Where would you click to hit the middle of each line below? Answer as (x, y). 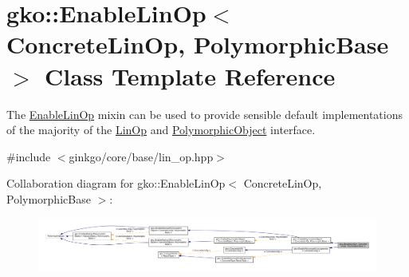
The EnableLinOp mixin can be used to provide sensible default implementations (204, 114)
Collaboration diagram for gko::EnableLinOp (116, 183)
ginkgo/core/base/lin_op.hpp (141, 156)
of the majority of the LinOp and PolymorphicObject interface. (161, 130)
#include (29, 156)
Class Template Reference (190, 75)
